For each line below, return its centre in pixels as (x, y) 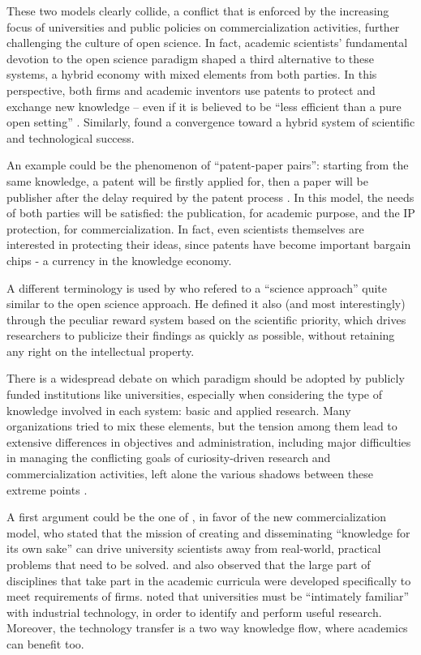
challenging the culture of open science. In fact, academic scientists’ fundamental (207, 43)
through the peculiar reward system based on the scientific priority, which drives (206, 319)
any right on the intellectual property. (101, 351)
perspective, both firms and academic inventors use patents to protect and (191, 90)
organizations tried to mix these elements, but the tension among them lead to (202, 426)
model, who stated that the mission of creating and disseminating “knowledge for (208, 532)
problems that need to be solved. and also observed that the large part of (189, 564)
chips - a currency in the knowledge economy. (119, 260)
